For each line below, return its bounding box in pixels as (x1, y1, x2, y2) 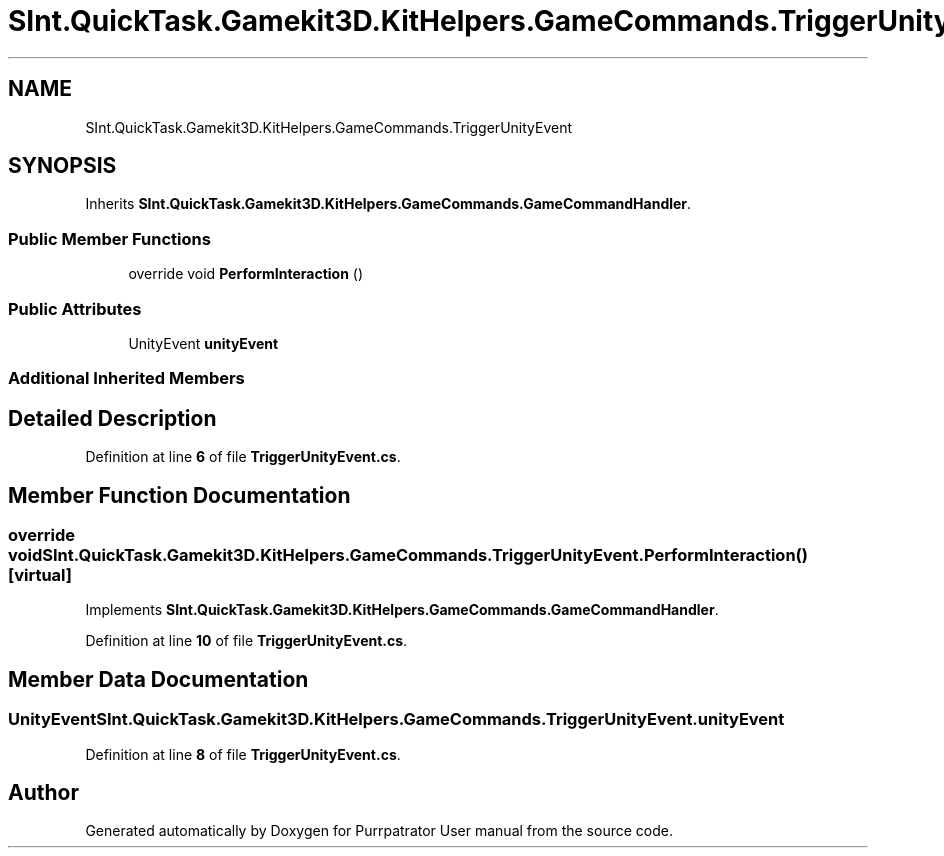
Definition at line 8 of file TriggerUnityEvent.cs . (85, 745, 401, 763)
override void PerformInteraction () (128, 265, 364, 283)
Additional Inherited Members (8, 368, 245, 389)
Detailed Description (8, 405, 217, 431)
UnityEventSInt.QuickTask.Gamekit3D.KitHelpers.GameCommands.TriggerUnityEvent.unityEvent (8, 709, 785, 730)
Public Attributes (8, 298, 142, 319)
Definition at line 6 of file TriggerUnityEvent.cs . (85, 448, 401, 466)
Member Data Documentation (8, 666, 309, 692)
